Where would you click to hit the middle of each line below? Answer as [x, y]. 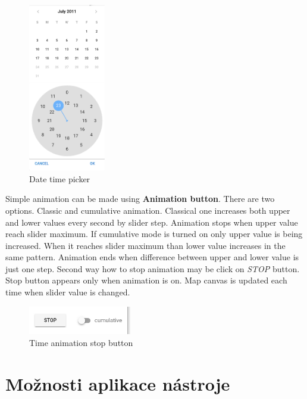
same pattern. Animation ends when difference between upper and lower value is [152, 257]
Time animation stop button [81, 342]
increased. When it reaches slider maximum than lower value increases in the [145, 245]
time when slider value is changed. [68, 292]
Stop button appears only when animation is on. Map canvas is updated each [146, 280]
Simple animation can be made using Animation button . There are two [140, 199]
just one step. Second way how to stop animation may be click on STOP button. [153, 268]
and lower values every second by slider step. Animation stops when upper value [152, 222]
